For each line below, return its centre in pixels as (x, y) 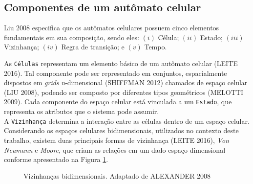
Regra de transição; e (93, 47)
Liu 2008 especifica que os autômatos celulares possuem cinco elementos (112, 28)
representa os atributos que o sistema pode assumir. (82, 111)
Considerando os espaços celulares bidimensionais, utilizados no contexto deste (121, 130)
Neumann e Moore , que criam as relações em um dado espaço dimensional (115, 149)
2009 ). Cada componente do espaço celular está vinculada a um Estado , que (118, 102)
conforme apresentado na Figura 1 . (56, 159)
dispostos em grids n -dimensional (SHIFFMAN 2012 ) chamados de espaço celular (126, 82)
